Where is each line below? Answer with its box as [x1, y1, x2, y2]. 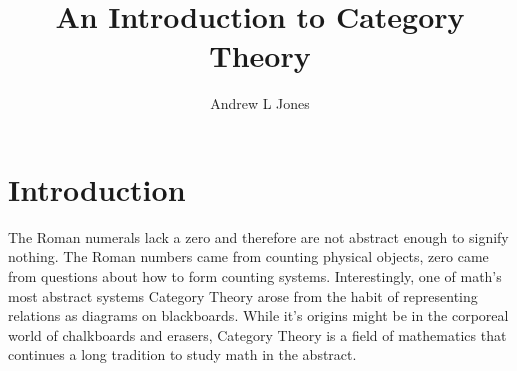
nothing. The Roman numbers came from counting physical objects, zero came [8, 246, 489, 267]
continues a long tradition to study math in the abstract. [8, 344, 357, 365]
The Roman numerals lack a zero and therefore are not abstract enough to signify [8, 226, 509, 247]
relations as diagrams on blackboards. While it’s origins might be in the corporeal [8, 305, 509, 326]
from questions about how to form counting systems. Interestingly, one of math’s [8, 266, 502, 287]
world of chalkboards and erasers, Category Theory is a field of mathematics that [8, 324, 507, 345]
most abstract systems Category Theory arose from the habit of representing [8, 285, 478, 306]
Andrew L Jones [210, 93, 310, 114]
